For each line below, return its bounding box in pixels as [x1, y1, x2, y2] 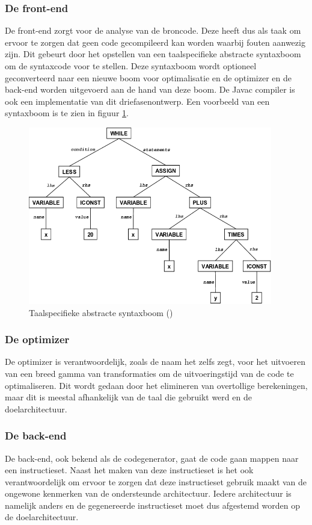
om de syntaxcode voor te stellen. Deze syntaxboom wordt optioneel [5, 60, 257, 72]
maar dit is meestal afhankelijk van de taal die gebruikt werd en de [5, 391, 252, 403]
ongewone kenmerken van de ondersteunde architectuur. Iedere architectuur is [5, 487, 292, 500]
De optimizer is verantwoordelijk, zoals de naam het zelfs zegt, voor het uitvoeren [5, 355, 305, 368]
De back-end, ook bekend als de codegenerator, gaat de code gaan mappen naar [5, 452, 299, 464]
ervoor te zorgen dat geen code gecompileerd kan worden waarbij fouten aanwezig [5, 36, 305, 48]
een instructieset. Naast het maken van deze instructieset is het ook [5, 464, 254, 476]
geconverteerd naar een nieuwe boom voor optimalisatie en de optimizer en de [5, 71, 292, 84]
